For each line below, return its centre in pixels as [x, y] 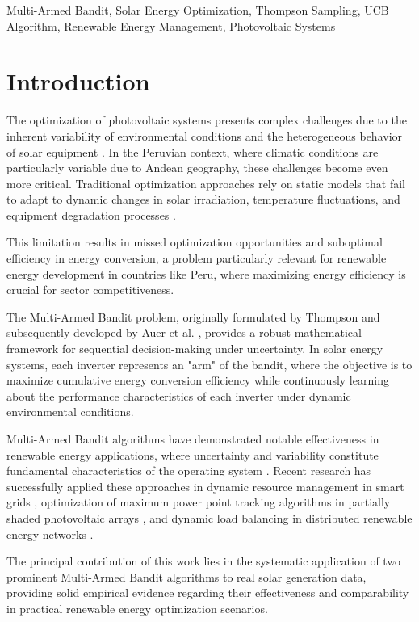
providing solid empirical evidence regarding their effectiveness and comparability [208, 593]
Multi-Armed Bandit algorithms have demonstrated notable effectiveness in [193, 439]
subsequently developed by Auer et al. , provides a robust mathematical [184, 332]
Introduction [78, 81]
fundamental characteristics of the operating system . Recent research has [189, 471]
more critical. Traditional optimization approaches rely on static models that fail [206, 183]
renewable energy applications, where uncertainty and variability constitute [193, 454]
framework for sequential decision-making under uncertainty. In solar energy [195, 349]
